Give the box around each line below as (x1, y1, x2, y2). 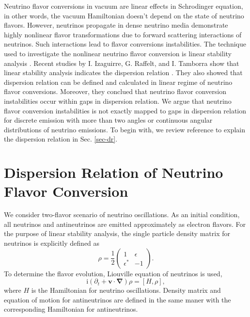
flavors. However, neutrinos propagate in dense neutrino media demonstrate (4, 20, 228, 30)
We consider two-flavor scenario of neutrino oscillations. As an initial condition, (4, 209, 240, 220)
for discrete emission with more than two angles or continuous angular (4, 115, 213, 125)
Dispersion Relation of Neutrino (4, 162, 223, 182)
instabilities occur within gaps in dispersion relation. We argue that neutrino (4, 95, 232, 106)
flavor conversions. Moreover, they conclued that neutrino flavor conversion (4, 86, 227, 96)
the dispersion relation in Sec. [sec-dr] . (4, 134, 118, 144)
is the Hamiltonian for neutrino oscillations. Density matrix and (31, 285, 221, 295)
